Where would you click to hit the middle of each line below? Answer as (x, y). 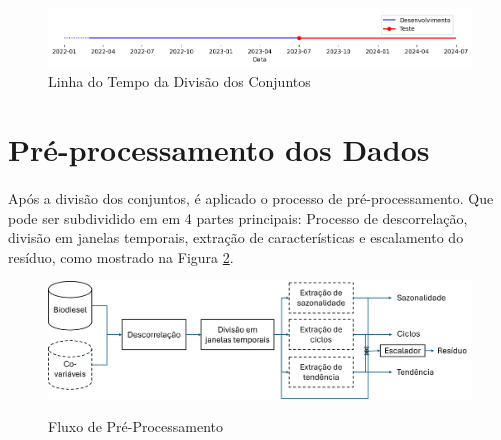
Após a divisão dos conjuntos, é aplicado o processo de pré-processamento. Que (251, 198)
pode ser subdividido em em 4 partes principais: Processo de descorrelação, (238, 217)
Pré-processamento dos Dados (219, 149)
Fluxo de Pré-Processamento (136, 426)
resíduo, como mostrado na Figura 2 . (121, 256)
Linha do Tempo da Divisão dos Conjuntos (179, 80)
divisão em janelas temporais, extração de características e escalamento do (236, 237)
